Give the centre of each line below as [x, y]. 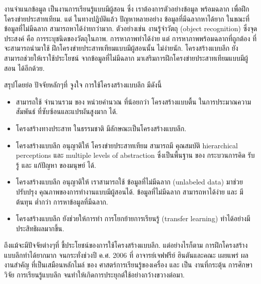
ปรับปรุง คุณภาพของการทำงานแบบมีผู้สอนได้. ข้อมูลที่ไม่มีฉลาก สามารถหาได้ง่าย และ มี [129, 191]
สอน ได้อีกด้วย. [24, 68]
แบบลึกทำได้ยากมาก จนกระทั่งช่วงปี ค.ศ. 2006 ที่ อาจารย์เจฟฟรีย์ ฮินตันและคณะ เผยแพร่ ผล [126, 255]
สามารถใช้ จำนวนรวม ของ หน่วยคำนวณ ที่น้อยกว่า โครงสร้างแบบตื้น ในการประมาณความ [134, 101]
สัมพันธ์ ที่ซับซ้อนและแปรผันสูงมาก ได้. [67, 111]
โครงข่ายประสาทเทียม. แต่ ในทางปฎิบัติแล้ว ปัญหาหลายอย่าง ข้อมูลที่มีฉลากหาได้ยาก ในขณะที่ [127, 18]
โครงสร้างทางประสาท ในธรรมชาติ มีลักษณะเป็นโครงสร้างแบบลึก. [101, 128]
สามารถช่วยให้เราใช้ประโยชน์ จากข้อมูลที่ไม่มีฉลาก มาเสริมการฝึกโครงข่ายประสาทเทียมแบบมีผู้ [126, 58]
